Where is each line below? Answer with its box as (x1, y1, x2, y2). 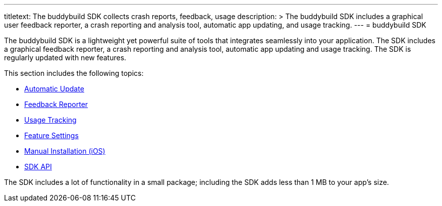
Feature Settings (24, 131, 79, 140)
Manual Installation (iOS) (24, 147, 105, 155)
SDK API (24, 162, 52, 171)
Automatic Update (24, 84, 84, 93)
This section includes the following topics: (4, 69, 144, 77)
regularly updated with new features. (4, 53, 127, 62)
